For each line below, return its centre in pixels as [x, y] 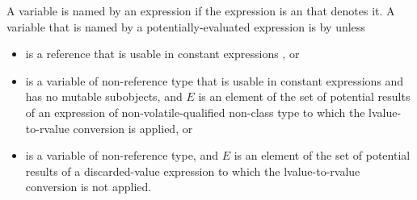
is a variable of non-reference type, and [122, 155]
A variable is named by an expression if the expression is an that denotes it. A [201, 10]
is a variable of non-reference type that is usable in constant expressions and [215, 80]
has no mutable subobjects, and [104, 96]
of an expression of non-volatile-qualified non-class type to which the [195, 112]
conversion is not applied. [88, 187]
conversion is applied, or [133, 128]
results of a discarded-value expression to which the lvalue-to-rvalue [193, 171]
